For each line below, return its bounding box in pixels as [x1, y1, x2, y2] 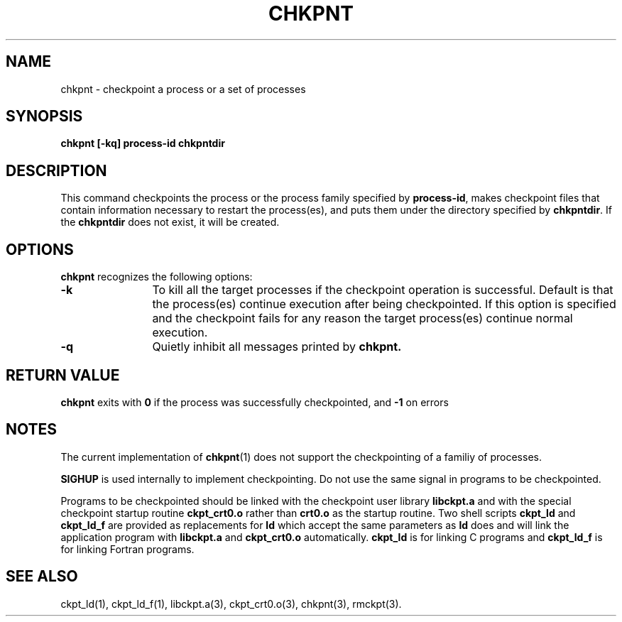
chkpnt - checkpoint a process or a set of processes [60, 82, 306, 95]
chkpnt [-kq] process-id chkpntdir [60, 137, 225, 150]
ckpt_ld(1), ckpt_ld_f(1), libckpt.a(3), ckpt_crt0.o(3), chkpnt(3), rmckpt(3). [60, 597, 402, 610]
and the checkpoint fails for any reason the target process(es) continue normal [152, 311, 573, 326]
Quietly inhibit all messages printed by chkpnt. [152, 339, 402, 354]
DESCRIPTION [6, 161, 107, 180]
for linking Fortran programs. [60, 542, 195, 555]
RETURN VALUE [6, 366, 120, 384]
